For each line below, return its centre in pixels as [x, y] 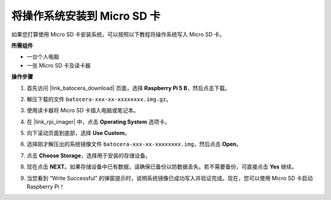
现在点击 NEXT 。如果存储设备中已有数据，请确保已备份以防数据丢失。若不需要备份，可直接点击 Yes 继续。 [162, 167]
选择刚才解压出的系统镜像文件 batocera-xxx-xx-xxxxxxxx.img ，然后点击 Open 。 [134, 144]
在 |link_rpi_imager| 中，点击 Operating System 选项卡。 [98, 121]
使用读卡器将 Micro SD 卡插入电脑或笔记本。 [83, 110]
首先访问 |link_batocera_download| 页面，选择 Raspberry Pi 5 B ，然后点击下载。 [128, 88]
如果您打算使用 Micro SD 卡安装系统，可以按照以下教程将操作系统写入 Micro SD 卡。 [118, 34]
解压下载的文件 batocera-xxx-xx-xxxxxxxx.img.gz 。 [99, 99]
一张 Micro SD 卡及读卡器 [59, 65]
